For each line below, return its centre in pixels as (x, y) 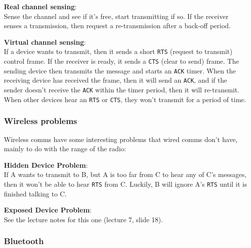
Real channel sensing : (40, 6)
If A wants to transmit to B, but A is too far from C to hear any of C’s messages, (125, 174)
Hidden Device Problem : (46, 165)
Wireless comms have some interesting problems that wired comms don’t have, (121, 139)
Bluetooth (24, 241)
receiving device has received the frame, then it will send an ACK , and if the (116, 80)
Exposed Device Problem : (48, 210)
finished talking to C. (35, 193)
